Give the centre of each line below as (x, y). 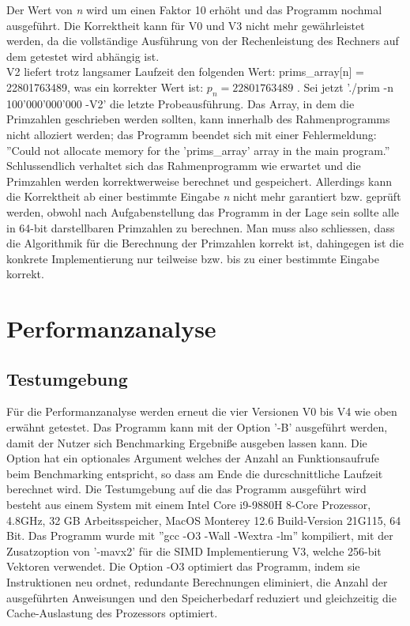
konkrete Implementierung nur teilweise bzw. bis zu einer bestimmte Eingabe (193, 258)
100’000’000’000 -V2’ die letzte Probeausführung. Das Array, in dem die (181, 103)
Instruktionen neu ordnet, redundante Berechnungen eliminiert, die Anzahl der (197, 582)
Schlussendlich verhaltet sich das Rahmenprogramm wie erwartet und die (184, 166)
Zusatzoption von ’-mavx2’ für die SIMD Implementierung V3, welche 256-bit (194, 551)
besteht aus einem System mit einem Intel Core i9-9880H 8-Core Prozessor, (189, 505)
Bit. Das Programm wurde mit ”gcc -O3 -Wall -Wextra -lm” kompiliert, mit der (200, 535)
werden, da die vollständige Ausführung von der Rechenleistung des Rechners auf (203, 41)
